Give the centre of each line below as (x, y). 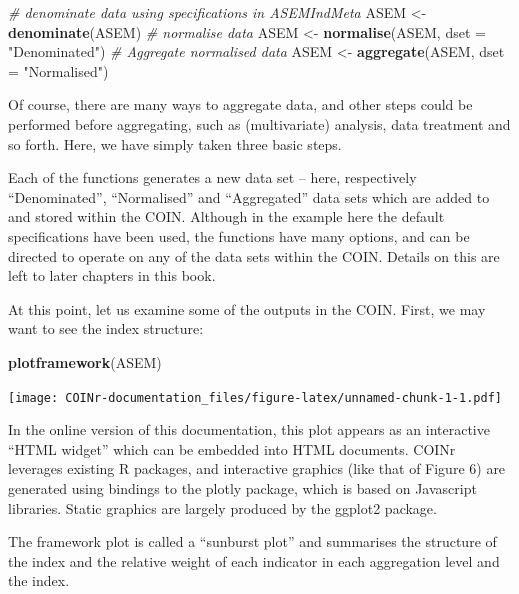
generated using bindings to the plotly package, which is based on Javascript (242, 487)
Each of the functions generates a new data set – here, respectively (212, 177)
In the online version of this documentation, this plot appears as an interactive (249, 429)
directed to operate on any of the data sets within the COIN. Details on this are (254, 255)
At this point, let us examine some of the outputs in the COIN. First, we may (247, 308)
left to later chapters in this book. (112, 275)
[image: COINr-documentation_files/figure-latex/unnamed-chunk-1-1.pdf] (255, 397)
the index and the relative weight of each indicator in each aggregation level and (254, 560)
